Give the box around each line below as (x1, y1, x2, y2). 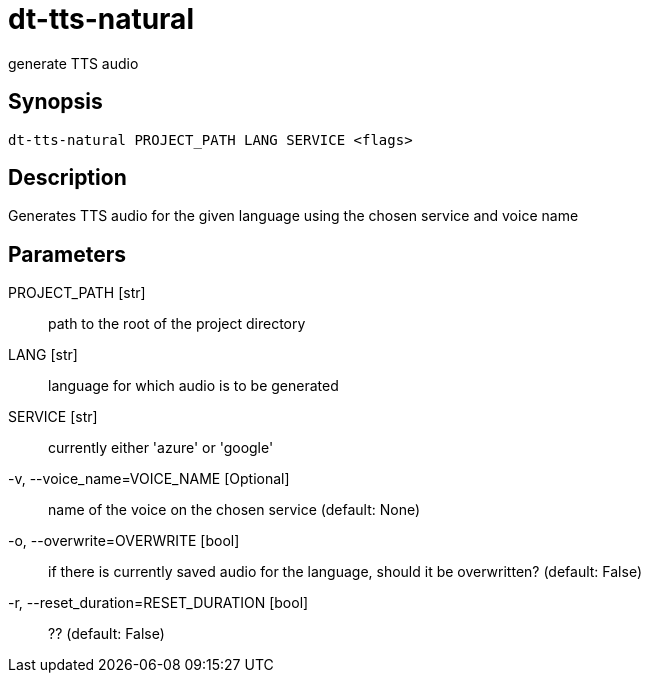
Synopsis (8, 89, 103, 115)
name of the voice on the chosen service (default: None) (48, 501, 421, 519)
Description (8, 165, 127, 191)
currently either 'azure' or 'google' (48, 439, 274, 457)
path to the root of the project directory (48, 315, 306, 333)
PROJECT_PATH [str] (8, 284, 146, 302)
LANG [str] (8, 346, 78, 364)
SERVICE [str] (8, 408, 98, 426)
